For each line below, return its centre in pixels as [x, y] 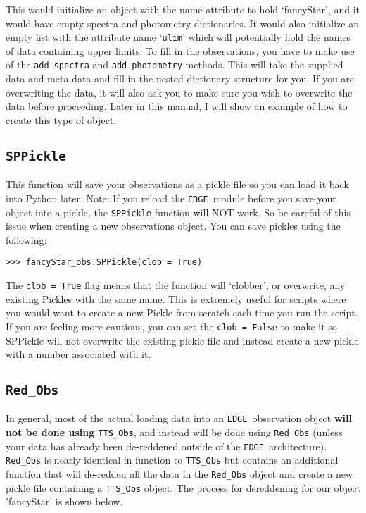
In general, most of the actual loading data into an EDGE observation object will [179, 418]
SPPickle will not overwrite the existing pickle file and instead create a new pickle [182, 340]
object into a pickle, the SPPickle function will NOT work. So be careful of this [178, 212]
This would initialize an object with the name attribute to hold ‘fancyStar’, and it [183, 9]
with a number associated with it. [78, 354]
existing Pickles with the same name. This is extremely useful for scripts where [176, 298]
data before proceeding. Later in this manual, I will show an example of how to [177, 106]
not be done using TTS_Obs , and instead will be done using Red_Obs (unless [174, 432]
